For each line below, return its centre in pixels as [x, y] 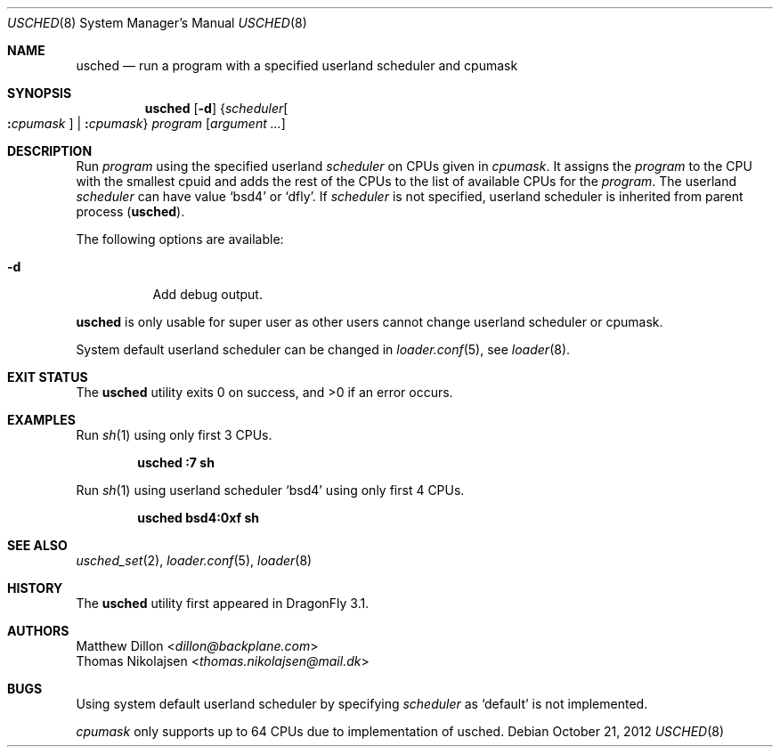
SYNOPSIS [40, 93]
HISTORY [35, 588]
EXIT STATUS [48, 377]
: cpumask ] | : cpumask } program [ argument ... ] [146, 123]
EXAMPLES [41, 420]
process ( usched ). [130, 211]
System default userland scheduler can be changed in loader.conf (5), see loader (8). [323, 349]
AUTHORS [38, 631]
